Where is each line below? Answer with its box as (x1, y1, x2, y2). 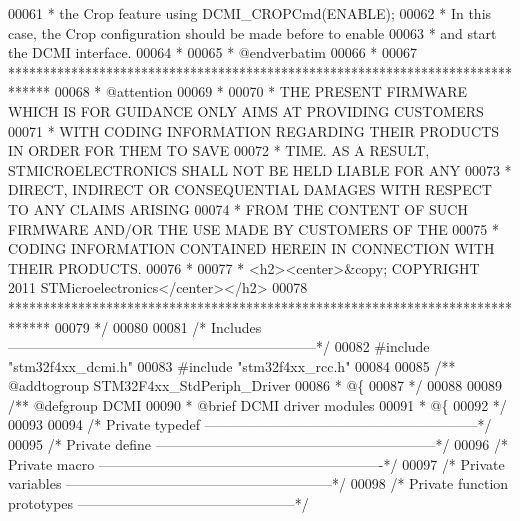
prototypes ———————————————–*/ (8, 492, 309, 513)
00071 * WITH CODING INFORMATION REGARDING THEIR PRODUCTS (8, 120, 500, 141)
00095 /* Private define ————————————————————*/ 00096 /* (8, 434, 508, 455)
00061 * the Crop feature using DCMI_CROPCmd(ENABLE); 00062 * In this (8, 3, 492, 23)
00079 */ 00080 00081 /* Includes (54, 316, 262, 337)
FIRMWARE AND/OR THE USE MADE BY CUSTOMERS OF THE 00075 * (8, 218, 499, 239)
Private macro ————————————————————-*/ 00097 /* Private (8, 453, 505, 474)
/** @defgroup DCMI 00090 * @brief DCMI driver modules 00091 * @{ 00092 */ (8, 394, 507, 415)
